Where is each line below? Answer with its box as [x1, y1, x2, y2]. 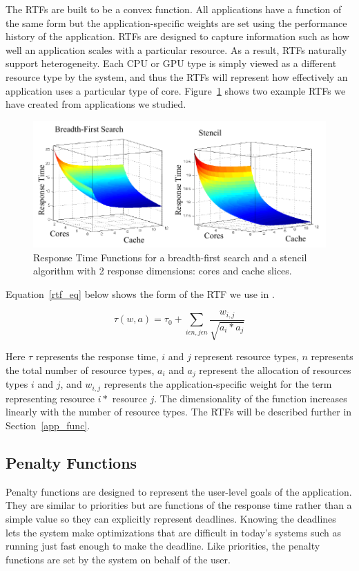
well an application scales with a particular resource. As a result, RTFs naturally [6, 42, 347, 57]
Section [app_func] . [6, 418, 90, 433]
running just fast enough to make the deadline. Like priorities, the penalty [6, 539, 320, 553]
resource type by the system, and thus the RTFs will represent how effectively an [6, 69, 348, 84]
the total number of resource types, [6, 362, 155, 377]
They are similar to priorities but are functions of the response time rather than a [6, 498, 352, 512]
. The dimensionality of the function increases [154, 391, 347, 405]
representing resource [6, 391, 95, 405]
